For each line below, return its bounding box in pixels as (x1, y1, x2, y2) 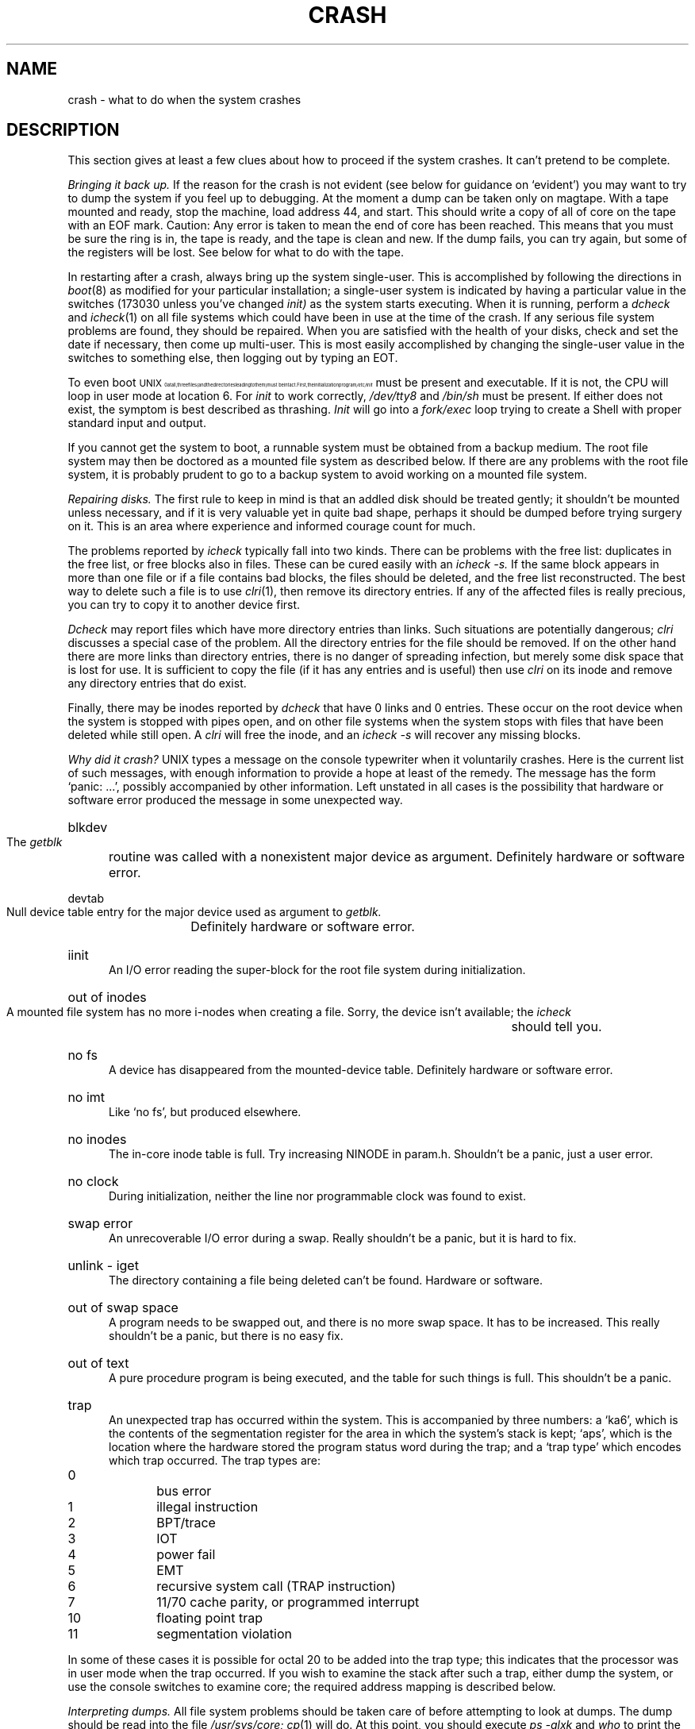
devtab (67, 891, 105, 906)
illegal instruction (156, 1499, 259, 1515)
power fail (156, 1546, 216, 1563)
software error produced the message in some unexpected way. (67, 793, 403, 807)
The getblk (6, 835, 63, 849)
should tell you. (511, 1019, 602, 1035)
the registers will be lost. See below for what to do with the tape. (67, 245, 405, 260)
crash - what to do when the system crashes (67, 92, 301, 106)
